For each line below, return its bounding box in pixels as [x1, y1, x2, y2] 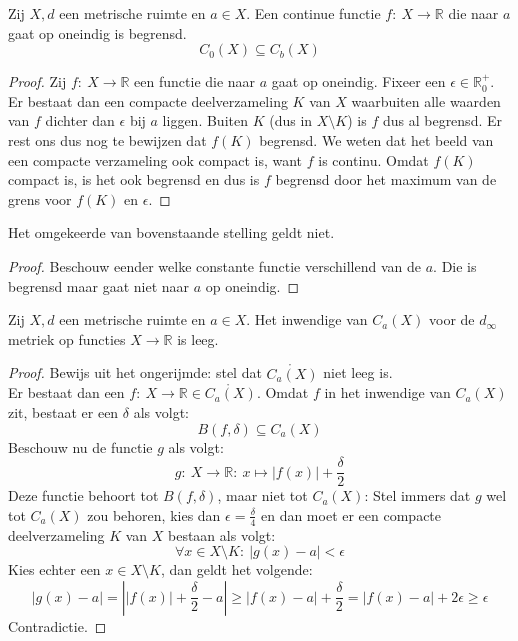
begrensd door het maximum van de [275, 169, 497, 190]
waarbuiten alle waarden [351, 90, 501, 111]
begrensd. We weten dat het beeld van [259, 129, 494, 150]
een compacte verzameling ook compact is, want [8, 149, 303, 170]
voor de [428, 309, 475, 330]
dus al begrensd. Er [382, 110, 502, 131]
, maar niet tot [217, 485, 308, 506]
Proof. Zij [8, 71, 67, 92]
